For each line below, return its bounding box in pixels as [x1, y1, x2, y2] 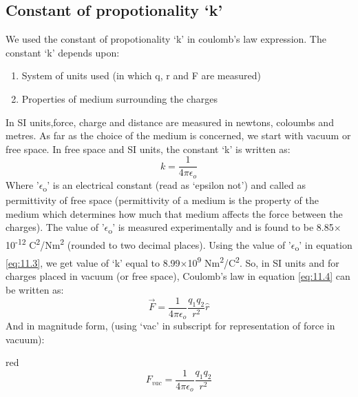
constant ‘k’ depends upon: [6, 45, 120, 59]
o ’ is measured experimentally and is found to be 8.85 [108, 220, 334, 236]
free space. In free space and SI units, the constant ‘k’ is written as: [6, 141, 291, 156]
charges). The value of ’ [6, 220, 105, 234]
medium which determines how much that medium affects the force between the [6, 206, 343, 221]
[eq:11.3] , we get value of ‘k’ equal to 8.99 [6, 255, 180, 269]
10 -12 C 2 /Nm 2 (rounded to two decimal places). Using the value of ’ [6, 236, 291, 252]
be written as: [6, 282, 64, 296]
